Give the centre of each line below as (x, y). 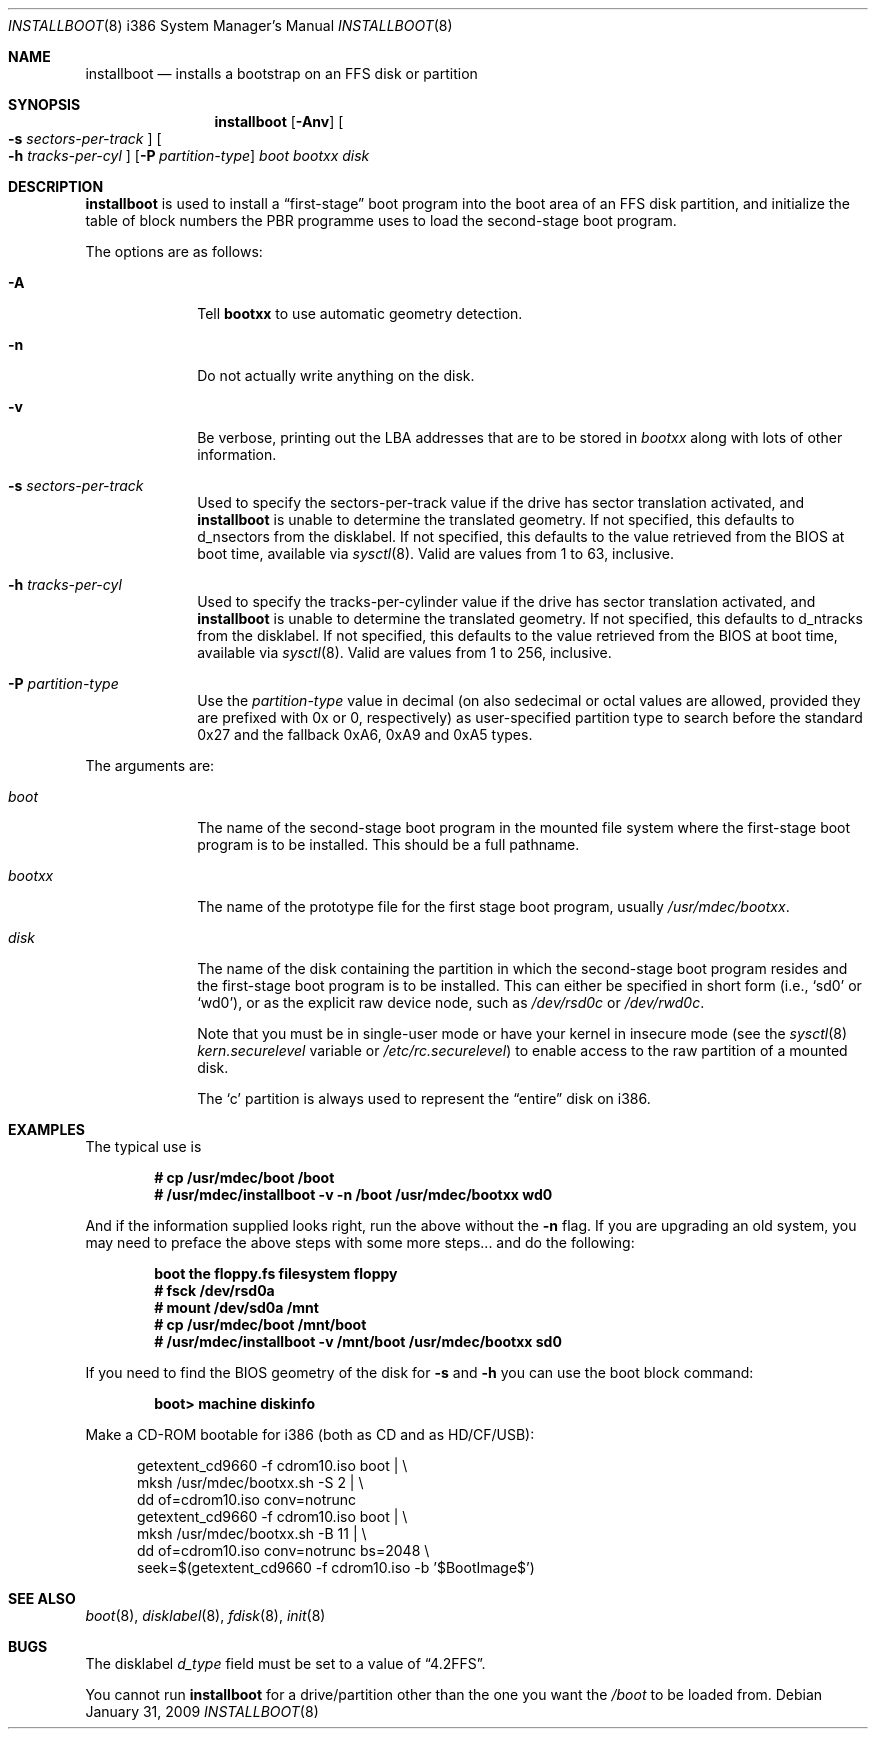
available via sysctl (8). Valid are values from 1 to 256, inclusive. (404, 652)
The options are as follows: (174, 251)
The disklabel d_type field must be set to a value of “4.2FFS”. (285, 1663)
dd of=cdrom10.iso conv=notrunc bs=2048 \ (283, 1550)
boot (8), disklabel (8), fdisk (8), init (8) (205, 1615)
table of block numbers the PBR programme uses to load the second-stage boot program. (381, 220)
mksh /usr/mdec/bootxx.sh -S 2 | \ (250, 1482)
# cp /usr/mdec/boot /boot (244, 1177)
